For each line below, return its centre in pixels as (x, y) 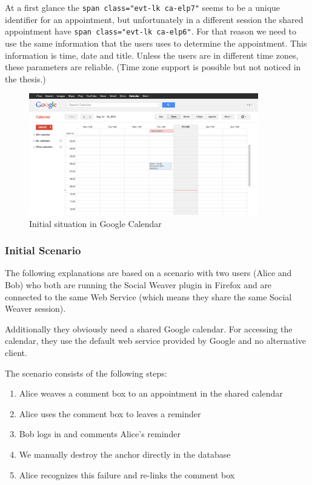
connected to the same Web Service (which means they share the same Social (148, 296)
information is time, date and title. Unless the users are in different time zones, (152, 55)
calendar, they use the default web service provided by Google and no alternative (156, 341)
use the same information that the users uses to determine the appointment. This (156, 43)
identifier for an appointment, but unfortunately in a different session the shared (154, 19)
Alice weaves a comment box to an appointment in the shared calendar (151, 393)
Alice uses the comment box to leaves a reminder (110, 413)
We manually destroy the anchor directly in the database (125, 454)
